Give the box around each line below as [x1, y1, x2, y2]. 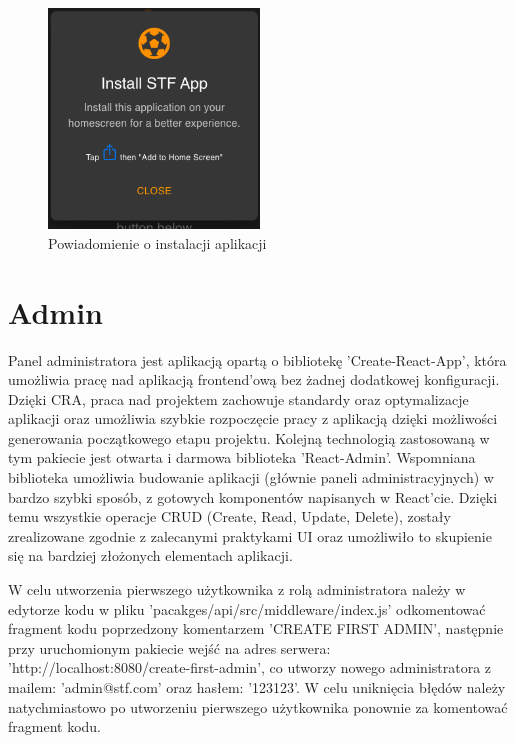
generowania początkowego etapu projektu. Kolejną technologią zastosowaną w [8, 427, 490, 448]
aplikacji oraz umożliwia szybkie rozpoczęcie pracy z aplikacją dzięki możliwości [8, 408, 498, 429]
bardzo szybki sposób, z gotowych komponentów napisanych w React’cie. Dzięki [8, 486, 498, 507]
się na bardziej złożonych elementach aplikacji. [8, 545, 293, 566]
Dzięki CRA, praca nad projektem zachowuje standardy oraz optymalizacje [8, 388, 469, 409]
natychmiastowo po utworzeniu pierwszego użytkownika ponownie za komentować [8, 696, 508, 717]
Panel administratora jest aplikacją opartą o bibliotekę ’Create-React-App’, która [8, 349, 507, 370]
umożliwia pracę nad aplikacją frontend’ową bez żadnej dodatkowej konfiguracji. [8, 369, 500, 390]
